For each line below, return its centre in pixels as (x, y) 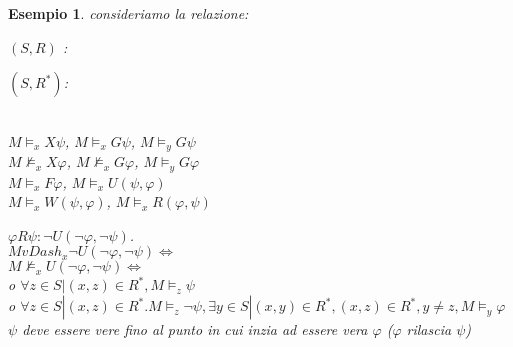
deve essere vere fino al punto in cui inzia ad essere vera (195, 329)
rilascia (429, 329)
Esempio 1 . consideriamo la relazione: (128, 13)
